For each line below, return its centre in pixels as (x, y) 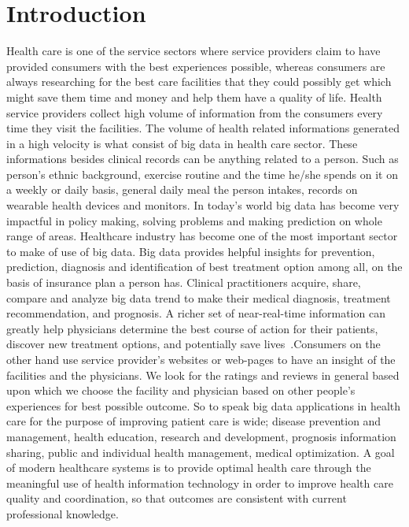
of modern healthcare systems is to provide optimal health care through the (189, 468)
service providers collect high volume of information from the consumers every (195, 112)
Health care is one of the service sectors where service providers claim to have (193, 51)
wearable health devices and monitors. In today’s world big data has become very (203, 205)
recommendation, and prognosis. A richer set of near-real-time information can (196, 313)
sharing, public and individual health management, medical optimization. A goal (201, 452)
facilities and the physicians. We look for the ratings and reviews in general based (203, 375)
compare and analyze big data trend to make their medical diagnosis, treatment (199, 297)
